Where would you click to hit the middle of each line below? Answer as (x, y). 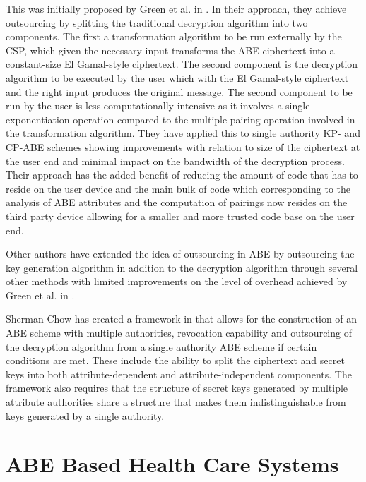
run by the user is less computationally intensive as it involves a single (158, 106)
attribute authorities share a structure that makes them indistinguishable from (176, 402)
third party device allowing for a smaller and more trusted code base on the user (180, 216)
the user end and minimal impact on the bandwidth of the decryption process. (175, 161)
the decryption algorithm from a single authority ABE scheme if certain (161, 346)
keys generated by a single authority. (85, 415)
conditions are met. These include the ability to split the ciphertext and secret (175, 360)
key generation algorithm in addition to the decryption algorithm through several (182, 267)
